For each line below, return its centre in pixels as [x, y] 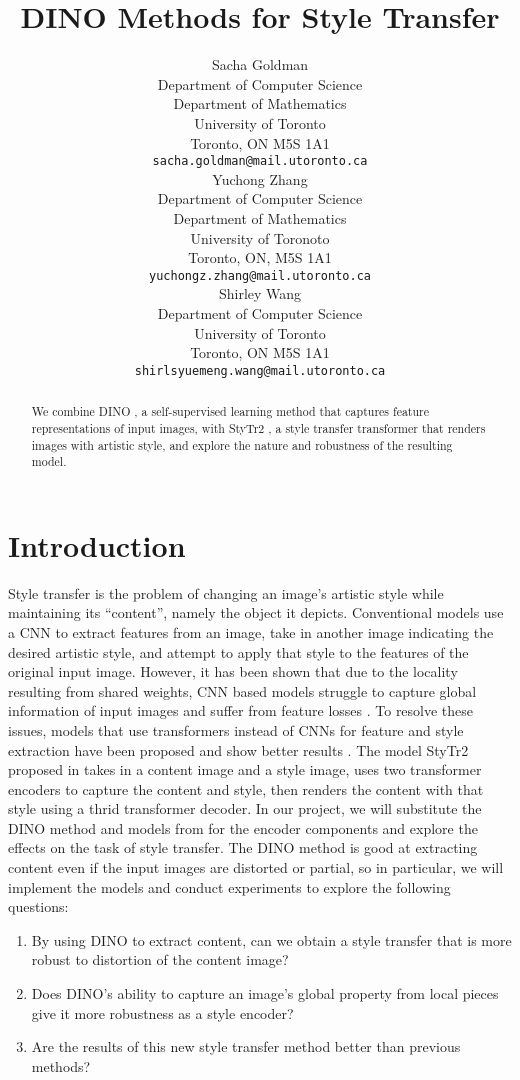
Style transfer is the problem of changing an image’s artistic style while [226, 592]
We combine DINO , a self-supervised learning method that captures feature [230, 411]
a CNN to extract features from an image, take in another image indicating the [251, 631]
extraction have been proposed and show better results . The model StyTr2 [238, 749]
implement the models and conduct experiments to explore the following [229, 886]
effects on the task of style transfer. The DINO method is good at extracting [243, 847]
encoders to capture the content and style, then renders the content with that [246, 788]
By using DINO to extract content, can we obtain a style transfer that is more [271, 939]
